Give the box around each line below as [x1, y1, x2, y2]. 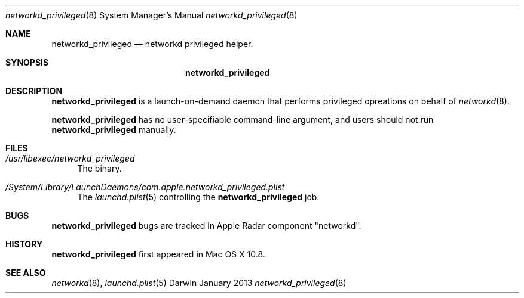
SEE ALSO [5, 268, 46, 278]
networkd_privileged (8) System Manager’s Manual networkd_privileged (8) [5, 10, 298, 20]
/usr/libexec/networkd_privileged [5, 153, 135, 163]
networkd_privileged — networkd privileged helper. [51, 39, 253, 49]
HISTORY [5, 239, 43, 249]
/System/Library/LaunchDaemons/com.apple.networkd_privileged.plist [5, 182, 285, 192]
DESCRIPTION [5, 86, 63, 96]
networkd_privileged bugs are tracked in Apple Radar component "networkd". [51, 221, 361, 231]
